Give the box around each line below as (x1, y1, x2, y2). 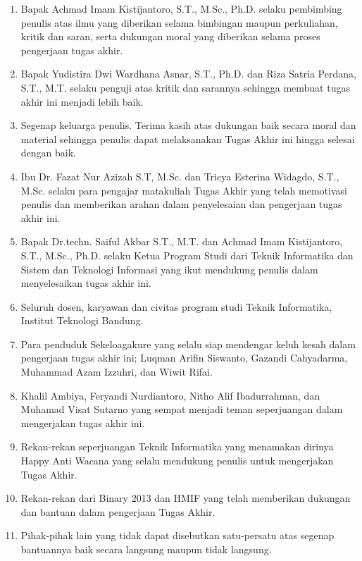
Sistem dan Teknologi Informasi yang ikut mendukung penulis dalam (20, 261, 318, 276)
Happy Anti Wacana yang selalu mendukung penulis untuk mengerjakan (20, 453, 334, 468)
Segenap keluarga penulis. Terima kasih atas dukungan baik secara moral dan (20, 118, 356, 132)
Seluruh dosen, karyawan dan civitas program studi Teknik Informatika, (20, 299, 332, 314)
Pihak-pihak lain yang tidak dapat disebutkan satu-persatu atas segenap (20, 528, 335, 543)
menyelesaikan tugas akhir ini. (20, 276, 151, 290)
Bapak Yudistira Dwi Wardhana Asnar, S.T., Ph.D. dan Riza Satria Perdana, (20, 66, 356, 81)
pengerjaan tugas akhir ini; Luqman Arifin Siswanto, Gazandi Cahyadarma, (20, 350, 348, 365)
